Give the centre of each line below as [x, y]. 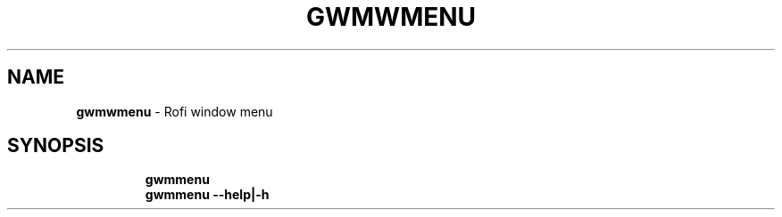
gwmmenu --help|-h [207, 195]
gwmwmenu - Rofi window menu [175, 111]
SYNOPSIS [56, 146]
